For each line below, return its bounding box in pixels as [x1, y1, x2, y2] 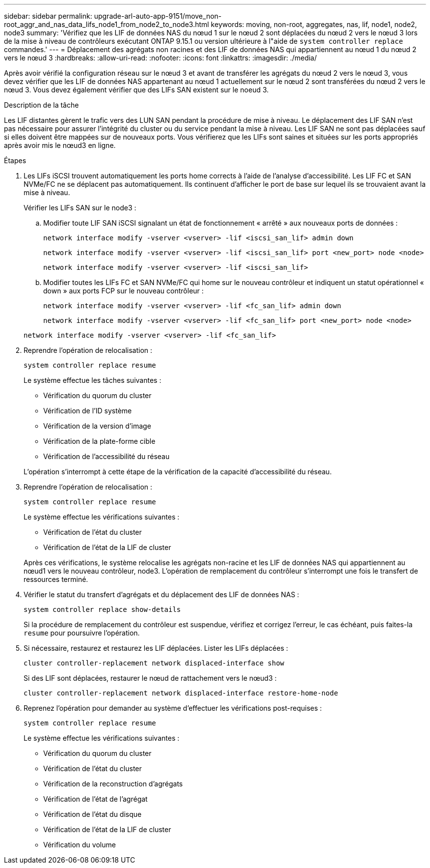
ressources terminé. [24, 575, 88, 583]
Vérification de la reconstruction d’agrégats [43, 780, 183, 788]
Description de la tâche [4, 101, 79, 109]
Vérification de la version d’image [43, 422, 151, 430]
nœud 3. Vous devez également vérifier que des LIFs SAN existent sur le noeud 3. [4, 86, 269, 94]
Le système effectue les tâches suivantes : [24, 376, 161, 384]
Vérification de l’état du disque [43, 810, 142, 818]
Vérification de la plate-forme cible [43, 437, 156, 445]
